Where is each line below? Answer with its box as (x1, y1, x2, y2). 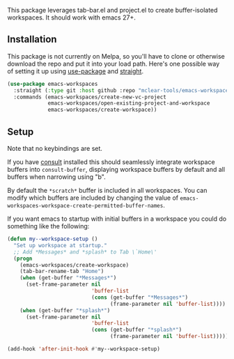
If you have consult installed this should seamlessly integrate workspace (7, 158, 215, 166)
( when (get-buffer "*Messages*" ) (19, 274, 117, 281)
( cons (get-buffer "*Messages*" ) (91, 293, 189, 301)
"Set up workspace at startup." (13, 242, 108, 249)
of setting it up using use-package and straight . (7, 66, 144, 75)
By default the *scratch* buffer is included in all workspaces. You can (7, 186, 208, 194)
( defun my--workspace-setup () (7, 235, 98, 242)
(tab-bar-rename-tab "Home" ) (19, 268, 104, 275)
